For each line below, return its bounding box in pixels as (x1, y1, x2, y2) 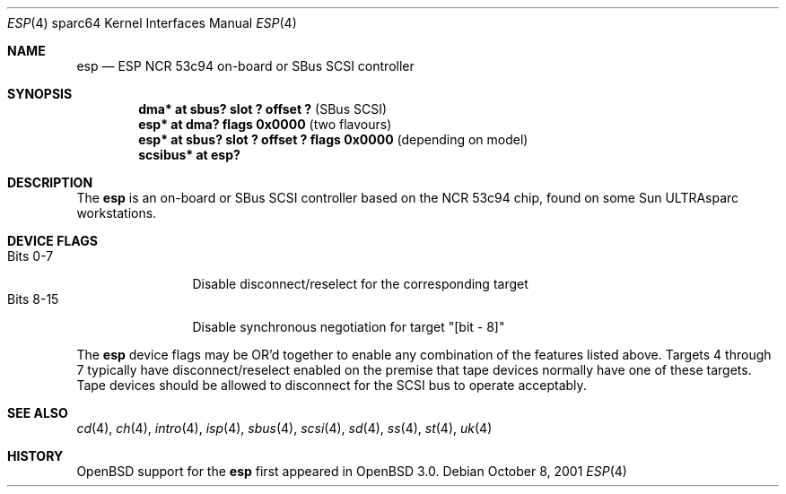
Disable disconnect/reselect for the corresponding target (192, 276, 528, 291)
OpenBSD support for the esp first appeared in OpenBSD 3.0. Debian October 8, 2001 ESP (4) (76, 464, 627, 479)
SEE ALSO (7, 405, 68, 420)
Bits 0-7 (7, 248, 54, 264)
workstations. (76, 205, 157, 221)
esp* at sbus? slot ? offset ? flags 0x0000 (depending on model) (138, 132, 528, 147)
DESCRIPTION (7, 175, 93, 190)
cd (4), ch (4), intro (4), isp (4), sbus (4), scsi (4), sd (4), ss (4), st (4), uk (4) (76, 420, 493, 436)
